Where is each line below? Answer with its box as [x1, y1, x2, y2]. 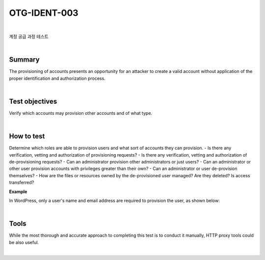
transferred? [9, 180, 34, 186]
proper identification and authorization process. [9, 75, 106, 81]
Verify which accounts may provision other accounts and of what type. [9, 110, 152, 116]
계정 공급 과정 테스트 [9, 33, 49, 39]
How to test [9, 132, 45, 140]
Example [9, 189, 27, 195]
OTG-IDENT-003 [9, 7, 79, 18]
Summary [9, 56, 40, 64]
